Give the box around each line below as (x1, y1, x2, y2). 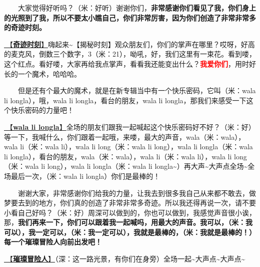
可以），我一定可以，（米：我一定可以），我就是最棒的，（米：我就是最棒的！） (4, 226, 256, 237)
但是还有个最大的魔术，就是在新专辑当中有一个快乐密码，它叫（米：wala (18, 85, 256, 96)
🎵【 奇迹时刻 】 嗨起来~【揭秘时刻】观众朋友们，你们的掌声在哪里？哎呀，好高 (4, 39, 255, 49)
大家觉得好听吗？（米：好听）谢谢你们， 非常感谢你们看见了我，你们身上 (18, 3, 256, 13)
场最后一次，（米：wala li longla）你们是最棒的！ (4, 170, 160, 181)
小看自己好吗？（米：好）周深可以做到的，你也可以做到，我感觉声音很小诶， (4, 207, 256, 217)
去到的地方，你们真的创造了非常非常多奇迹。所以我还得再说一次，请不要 (17, 197, 256, 208)
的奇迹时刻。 (4, 22, 46, 33)
